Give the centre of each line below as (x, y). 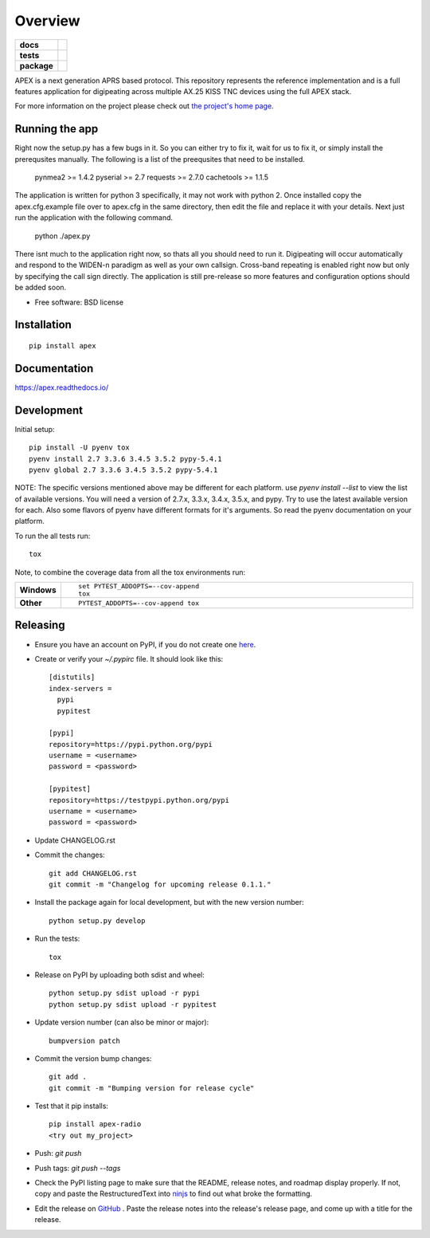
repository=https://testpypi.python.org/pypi (139, 800)
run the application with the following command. (94, 218)
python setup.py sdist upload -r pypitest (133, 1004)
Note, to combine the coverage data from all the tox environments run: (130, 572)
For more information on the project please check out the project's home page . (144, 106)
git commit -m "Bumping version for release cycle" (152, 1088)
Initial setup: (35, 429)
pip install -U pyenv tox (80, 448)
